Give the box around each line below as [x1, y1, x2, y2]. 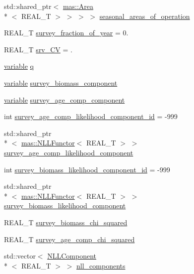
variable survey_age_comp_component [4, 94, 125, 105]
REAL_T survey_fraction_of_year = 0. [4, 27, 129, 38]
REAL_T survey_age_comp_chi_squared [4, 234, 135, 244]
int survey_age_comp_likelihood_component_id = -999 [4, 111, 178, 122]
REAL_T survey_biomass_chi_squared [4, 217, 128, 227]
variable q [4, 61, 34, 71]
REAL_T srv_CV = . [4, 44, 72, 54]
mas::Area [63, 1, 94, 11]
